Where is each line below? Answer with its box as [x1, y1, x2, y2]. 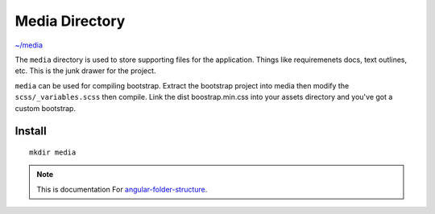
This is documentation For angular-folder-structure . [36, 184, 208, 194]
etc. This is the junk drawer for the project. [14, 66, 156, 76]
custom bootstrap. [14, 103, 77, 113]
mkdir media [29, 147, 77, 157]
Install [14, 125, 48, 138]
